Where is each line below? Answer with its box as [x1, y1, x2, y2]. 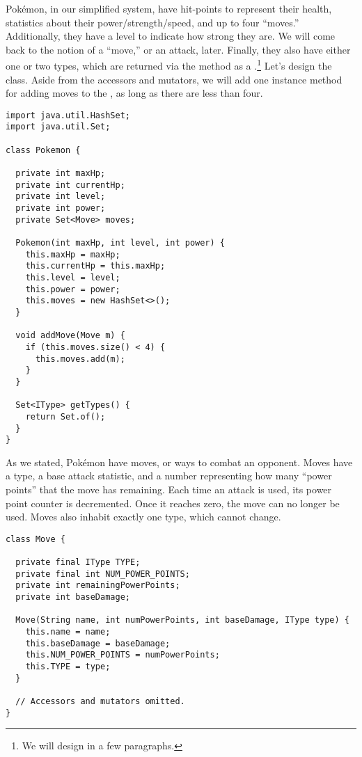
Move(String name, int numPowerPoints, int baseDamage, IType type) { [15, 615, 349, 625]
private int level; [15, 191, 106, 202]
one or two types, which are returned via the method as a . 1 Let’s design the [6, 56, 332, 73]
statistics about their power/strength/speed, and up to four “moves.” [6, 15, 299, 29]
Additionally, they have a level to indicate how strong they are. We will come [6, 29, 336, 43]
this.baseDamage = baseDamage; [25, 638, 171, 648]
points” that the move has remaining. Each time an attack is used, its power [6, 482, 332, 497]
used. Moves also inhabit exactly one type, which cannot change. [6, 509, 281, 524]
